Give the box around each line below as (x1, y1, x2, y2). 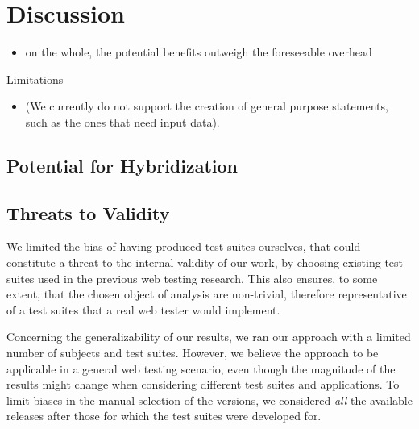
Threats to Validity (6, 200, 170, 225)
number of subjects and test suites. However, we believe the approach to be (6, 344, 379, 361)
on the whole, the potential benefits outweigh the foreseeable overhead (25, 44, 372, 60)
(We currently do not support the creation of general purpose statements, (25, 98, 388, 115)
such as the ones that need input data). (25, 113, 220, 130)
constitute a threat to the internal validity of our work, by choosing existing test (6, 254, 404, 271)
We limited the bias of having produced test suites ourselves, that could (6, 238, 361, 255)
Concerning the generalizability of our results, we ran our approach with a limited (6, 328, 411, 345)
